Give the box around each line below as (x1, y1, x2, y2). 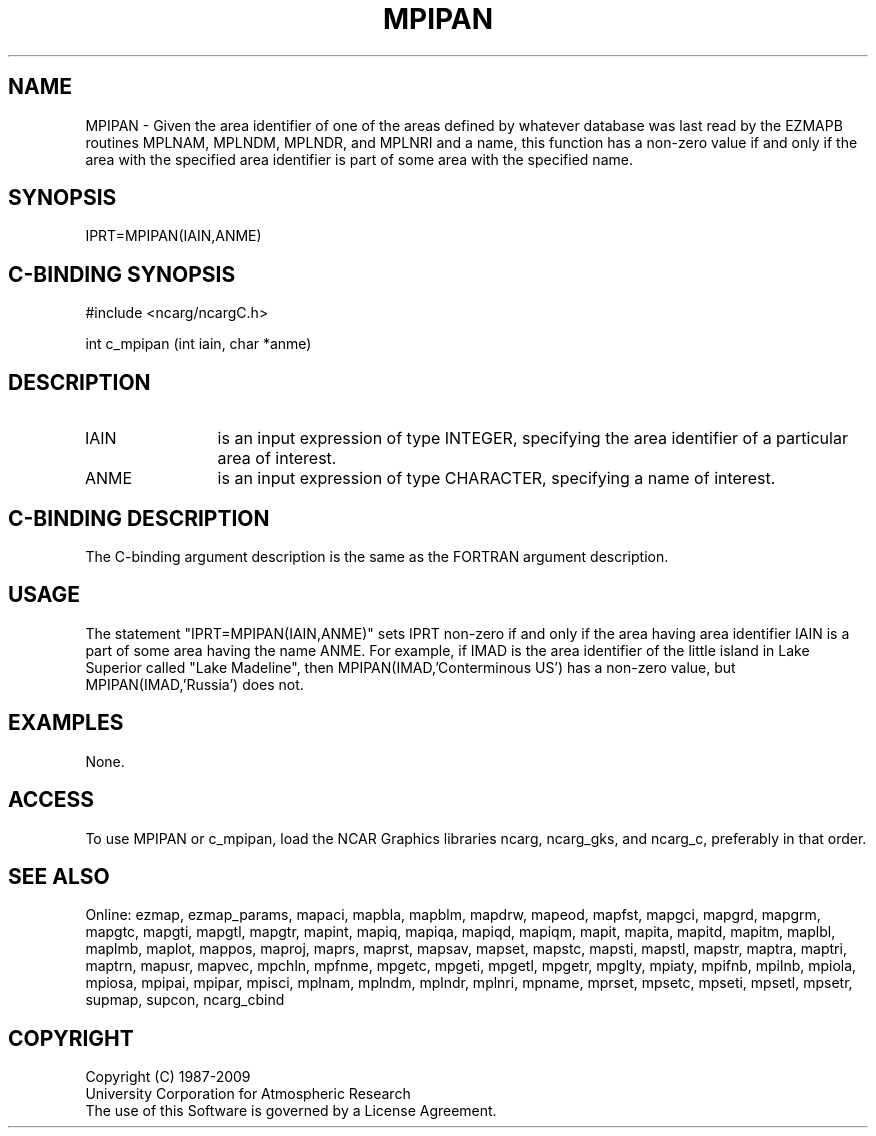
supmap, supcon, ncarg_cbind (85, 991, 285, 1009)
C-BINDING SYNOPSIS (8, 261, 236, 287)
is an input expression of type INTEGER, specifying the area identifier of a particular (217, 428, 848, 449)
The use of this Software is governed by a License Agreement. (85, 1102, 497, 1120)
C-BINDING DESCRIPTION (8, 505, 270, 531)
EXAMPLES (8, 710, 124, 736)
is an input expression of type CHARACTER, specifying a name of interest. (217, 468, 776, 489)
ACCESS (8, 787, 95, 813)
